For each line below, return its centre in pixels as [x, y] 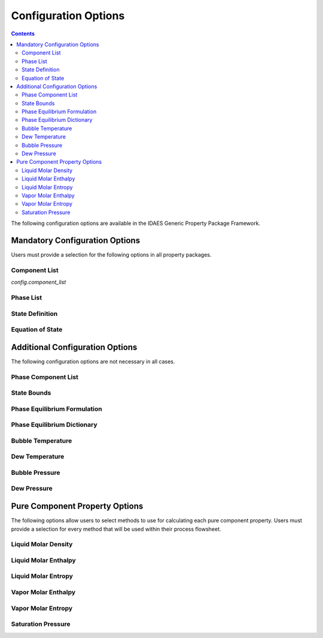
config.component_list [39, 282]
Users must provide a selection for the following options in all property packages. [111, 255]
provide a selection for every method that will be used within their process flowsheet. [116, 529]
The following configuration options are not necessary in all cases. [93, 361]
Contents [23, 34]
